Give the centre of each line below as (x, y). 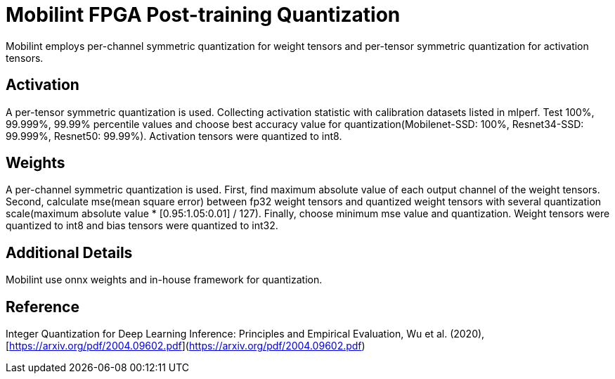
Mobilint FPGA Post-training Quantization (203, 15)
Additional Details (69, 252)
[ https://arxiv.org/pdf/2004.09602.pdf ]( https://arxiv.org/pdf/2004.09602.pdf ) (186, 346)
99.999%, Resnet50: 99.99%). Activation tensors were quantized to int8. (174, 136)
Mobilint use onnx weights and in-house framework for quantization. (164, 280)
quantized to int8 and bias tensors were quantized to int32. (142, 226)
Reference (43, 307)
